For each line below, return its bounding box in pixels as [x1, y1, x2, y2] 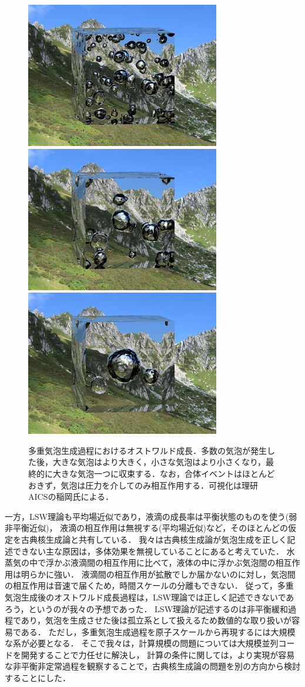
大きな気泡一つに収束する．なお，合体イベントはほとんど [52, 467, 275, 479]
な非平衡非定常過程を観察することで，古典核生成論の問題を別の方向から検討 [5, 660, 301, 672]
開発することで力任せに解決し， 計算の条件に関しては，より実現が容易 [21, 648, 295, 661]
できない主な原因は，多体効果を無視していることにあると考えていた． [12, 545, 284, 557]
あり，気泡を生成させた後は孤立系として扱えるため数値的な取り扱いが [21, 614, 292, 626]
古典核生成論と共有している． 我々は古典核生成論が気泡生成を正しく [21, 533, 287, 545]
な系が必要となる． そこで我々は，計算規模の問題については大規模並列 [5, 637, 279, 649]
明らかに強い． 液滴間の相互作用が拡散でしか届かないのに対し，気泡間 [21, 567, 296, 580]
